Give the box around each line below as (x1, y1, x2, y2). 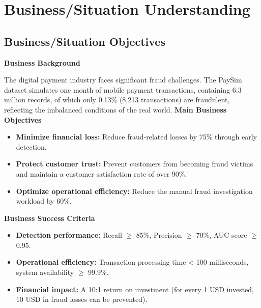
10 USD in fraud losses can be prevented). (16, 294, 148, 304)
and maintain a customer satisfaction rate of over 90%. (16, 168, 187, 179)
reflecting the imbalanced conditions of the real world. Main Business (4, 104, 227, 115)
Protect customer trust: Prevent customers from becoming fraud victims (16, 158, 253, 169)
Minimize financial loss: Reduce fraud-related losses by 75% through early (16, 131, 257, 142)
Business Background (4, 57, 80, 68)
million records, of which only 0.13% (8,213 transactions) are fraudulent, (4, 94, 230, 105)
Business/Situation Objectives (4, 33, 165, 49)
